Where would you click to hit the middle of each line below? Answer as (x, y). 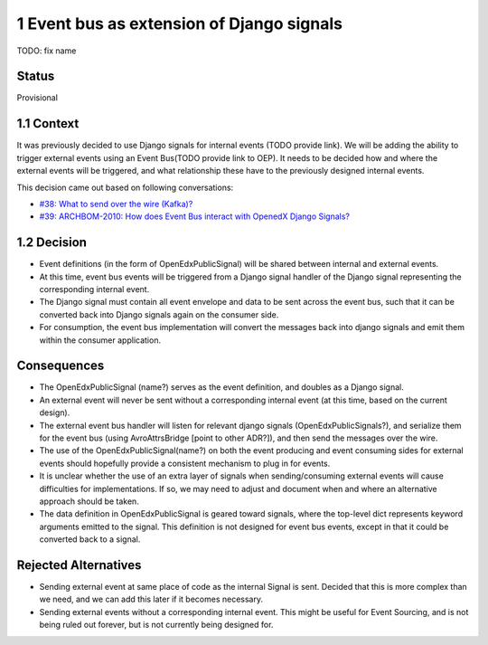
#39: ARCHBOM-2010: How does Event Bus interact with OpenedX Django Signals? (195, 216)
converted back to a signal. (90, 539)
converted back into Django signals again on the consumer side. (159, 314)
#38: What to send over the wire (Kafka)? (116, 204)
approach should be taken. (89, 501)
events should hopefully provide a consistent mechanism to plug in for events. (185, 463)
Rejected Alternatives (79, 565)
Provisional (38, 98)
